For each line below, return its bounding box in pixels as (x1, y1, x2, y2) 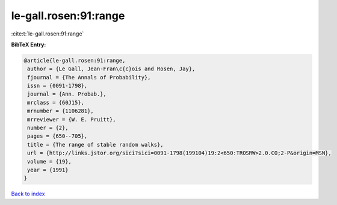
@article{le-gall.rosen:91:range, (23, 57, 126, 64)
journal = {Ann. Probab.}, (27, 91, 107, 97)
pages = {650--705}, (27, 133, 88, 139)
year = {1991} (27, 167, 69, 173)
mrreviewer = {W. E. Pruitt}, (27, 116, 117, 123)
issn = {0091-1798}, (27, 82, 88, 90)
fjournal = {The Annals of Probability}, (27, 74, 151, 81)
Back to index (11, 190, 45, 198)
